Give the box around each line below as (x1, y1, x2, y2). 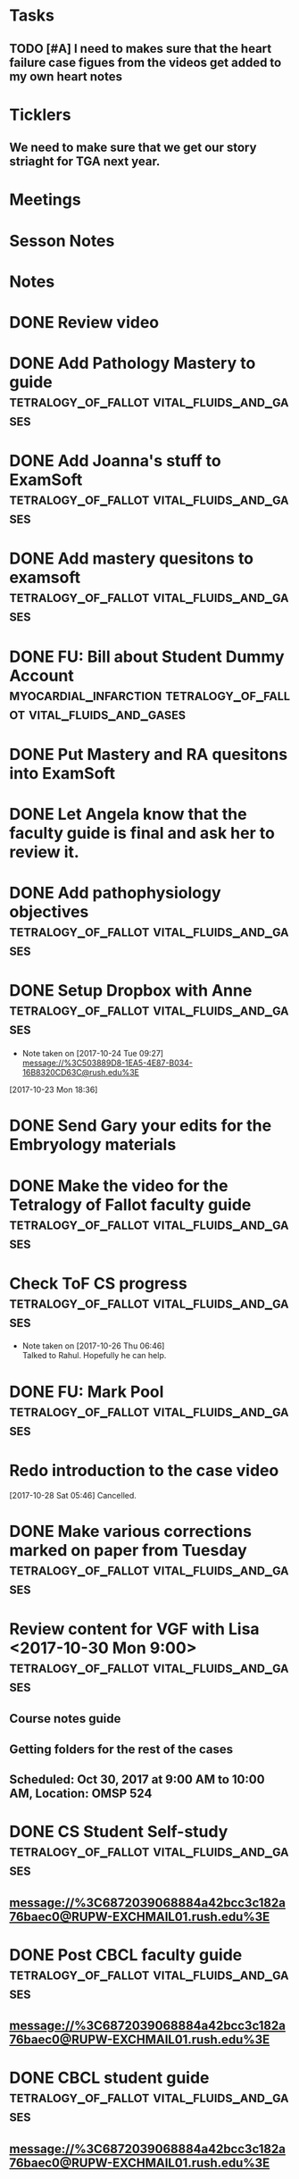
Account (9, 665, 74, 686)
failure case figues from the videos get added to (9, 54, 282, 70)
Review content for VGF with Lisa (9, 1618, 261, 1639)
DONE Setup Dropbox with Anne (9, 981, 253, 1001)
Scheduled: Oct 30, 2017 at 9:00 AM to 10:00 (9, 1772, 265, 1787)
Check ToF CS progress (9, 1273, 187, 1293)
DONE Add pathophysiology (9, 883, 221, 903)
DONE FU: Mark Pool (9, 1382, 164, 1402)
